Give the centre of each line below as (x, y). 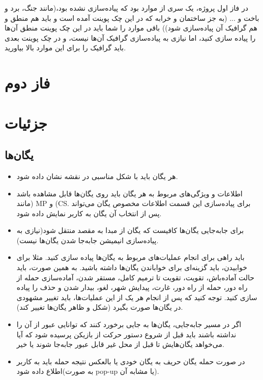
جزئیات (26, 122)
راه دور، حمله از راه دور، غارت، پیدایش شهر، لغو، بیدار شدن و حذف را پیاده (132, 287)
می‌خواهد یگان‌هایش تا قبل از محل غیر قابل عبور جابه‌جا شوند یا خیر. (120, 344)
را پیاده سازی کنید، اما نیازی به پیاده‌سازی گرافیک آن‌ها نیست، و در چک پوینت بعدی (130, 37)
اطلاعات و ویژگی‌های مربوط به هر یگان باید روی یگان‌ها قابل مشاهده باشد (129, 193)
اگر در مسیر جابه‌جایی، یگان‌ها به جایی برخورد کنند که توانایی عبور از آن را (129, 324)
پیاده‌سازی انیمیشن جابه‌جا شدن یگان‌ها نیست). (87, 240)
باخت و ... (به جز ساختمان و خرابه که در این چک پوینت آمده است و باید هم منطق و (132, 18)
